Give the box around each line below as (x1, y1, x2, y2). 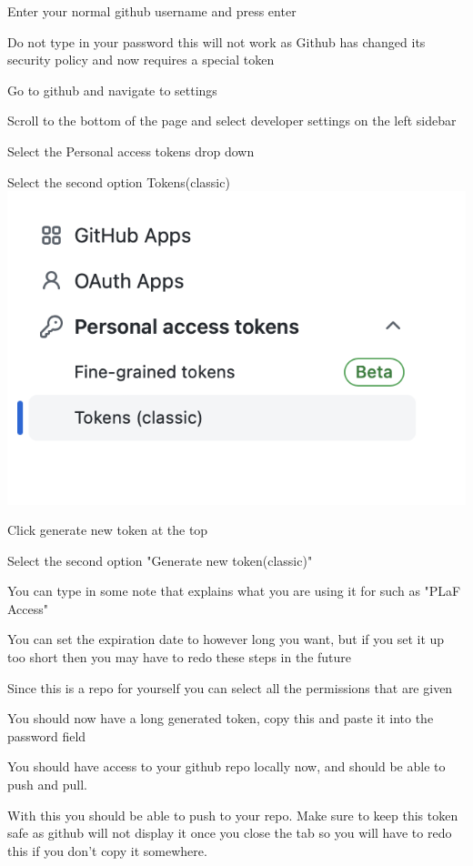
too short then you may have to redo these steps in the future (7, 648, 352, 667)
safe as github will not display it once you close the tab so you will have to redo (7, 823, 452, 842)
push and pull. (7, 775, 88, 794)
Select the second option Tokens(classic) (7, 172, 230, 191)
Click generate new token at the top (7, 520, 208, 539)
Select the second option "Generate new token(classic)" (7, 550, 313, 569)
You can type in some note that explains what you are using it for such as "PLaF (7, 581, 461, 600)
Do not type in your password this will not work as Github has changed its (7, 32, 426, 51)
